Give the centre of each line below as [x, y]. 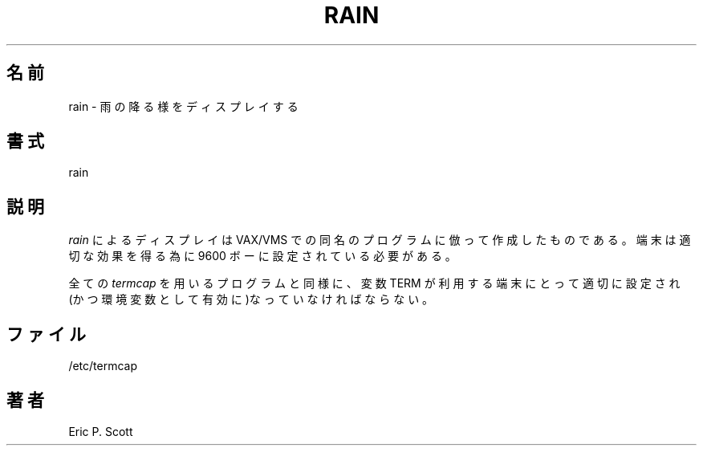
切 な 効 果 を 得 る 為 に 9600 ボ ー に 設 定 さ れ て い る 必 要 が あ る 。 [262, 256]
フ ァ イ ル [46, 334]
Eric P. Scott [101, 431]
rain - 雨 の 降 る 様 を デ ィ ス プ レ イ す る [183, 106]
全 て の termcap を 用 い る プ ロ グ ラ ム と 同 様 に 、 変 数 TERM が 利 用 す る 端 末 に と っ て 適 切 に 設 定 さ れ [374, 283]
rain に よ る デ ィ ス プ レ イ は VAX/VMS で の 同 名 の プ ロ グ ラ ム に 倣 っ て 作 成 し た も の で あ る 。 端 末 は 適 [380, 240]
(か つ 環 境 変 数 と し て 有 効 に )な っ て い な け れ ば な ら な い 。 [251, 299]
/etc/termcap [103, 366]
